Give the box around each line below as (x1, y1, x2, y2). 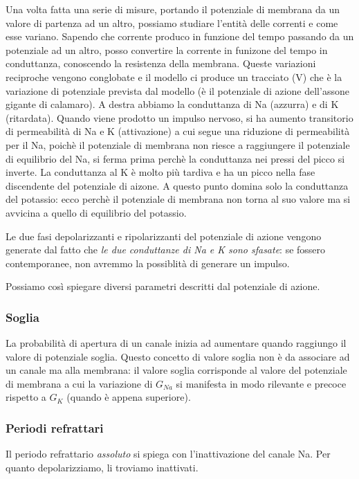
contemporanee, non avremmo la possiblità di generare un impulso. (6, 255, 290, 270)
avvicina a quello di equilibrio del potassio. (6, 205, 187, 219)
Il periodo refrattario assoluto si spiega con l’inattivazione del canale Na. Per (6, 446, 331, 461)
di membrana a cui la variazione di (6, 376, 153, 390)
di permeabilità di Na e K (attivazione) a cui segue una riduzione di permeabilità (6, 124, 350, 138)
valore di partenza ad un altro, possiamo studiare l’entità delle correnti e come (6, 15, 338, 30)
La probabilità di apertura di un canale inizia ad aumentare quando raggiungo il (6, 336, 347, 350)
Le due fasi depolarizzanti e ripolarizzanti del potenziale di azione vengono (6, 228, 322, 243)
